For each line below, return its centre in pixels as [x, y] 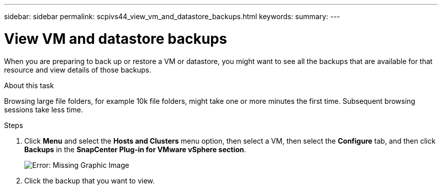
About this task [29, 85]
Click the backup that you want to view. [90, 180]
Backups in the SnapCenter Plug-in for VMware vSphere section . [135, 149]
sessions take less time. [44, 109]
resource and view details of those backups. [78, 70]
